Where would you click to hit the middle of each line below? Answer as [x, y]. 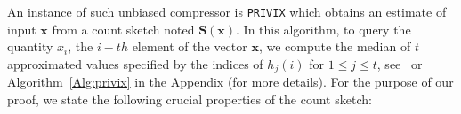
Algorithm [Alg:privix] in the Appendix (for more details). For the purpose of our [230, 82]
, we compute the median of [335, 46]
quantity [30, 46]
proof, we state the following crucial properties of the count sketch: [190, 99]
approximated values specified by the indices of [135, 63]
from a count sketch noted [123, 29]
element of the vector [190, 46]
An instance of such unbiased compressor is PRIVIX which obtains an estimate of [227, 11]
